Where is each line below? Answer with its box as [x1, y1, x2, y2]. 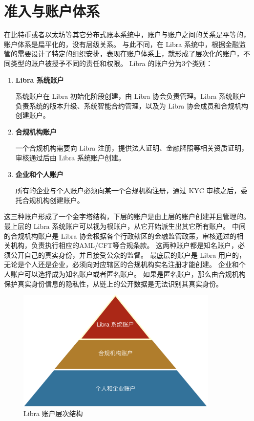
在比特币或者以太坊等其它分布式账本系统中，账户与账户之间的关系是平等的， [4, 29, 250, 40]
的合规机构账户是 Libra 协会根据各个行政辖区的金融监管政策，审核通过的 [4, 230, 237, 241]
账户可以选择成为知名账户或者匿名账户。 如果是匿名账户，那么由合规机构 [10, 269, 246, 279]
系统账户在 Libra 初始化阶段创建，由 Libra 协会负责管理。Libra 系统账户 [15, 91, 246, 101]
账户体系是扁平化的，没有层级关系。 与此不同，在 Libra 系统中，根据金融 [4, 39, 239, 49]
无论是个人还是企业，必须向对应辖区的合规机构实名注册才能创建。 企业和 [4, 259, 239, 269]
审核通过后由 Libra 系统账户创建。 [15, 153, 126, 163]
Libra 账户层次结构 [23, 408, 83, 419]
